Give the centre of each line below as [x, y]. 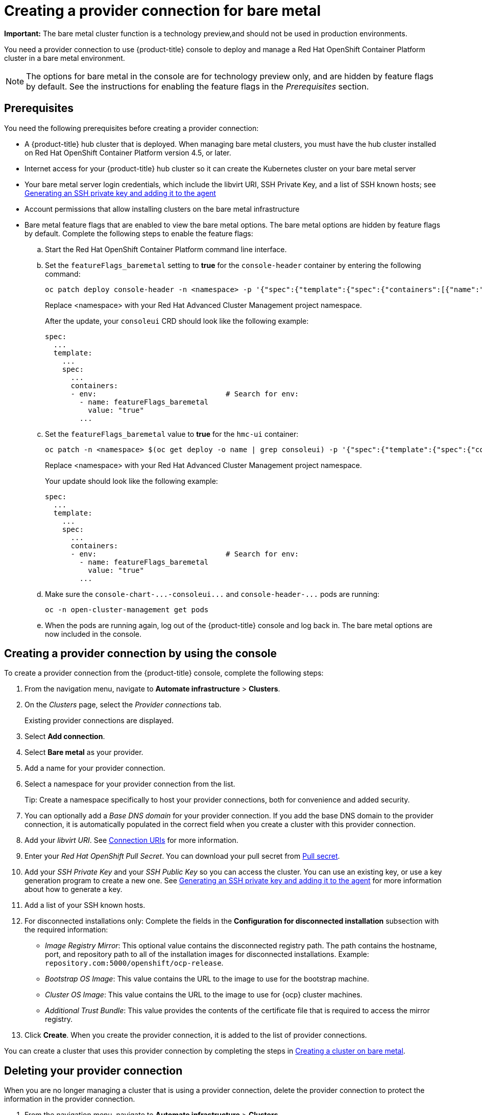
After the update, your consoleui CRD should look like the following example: [177, 321]
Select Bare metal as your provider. [84, 752]
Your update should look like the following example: [131, 481]
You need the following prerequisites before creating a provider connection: [131, 128]
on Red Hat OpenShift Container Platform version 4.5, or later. [128, 152]
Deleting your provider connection [93, 1071]
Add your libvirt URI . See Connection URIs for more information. [131, 840]
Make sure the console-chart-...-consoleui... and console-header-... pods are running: [212, 594]
